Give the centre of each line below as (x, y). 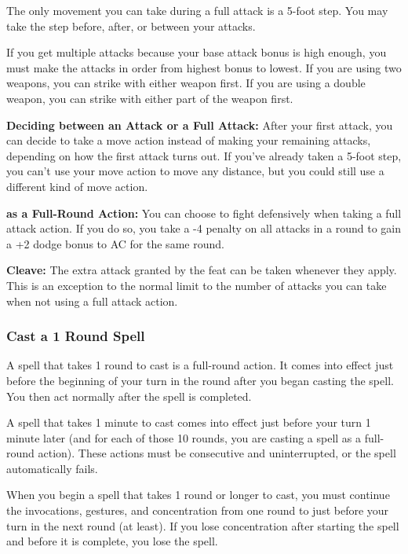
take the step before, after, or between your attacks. (131, 26)
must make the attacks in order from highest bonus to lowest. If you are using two (204, 67)
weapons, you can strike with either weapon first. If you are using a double (186, 83)
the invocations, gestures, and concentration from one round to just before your (198, 510)
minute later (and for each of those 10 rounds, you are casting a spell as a (184, 437)
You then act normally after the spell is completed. (129, 396)
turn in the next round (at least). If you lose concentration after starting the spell (203, 525)
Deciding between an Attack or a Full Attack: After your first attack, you (200, 125)
